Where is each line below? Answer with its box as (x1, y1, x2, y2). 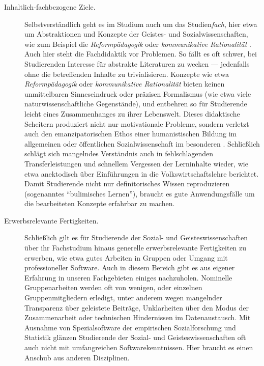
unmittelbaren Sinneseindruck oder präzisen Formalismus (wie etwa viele (24, 88, 251, 99)
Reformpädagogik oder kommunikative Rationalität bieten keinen (24, 78, 225, 89)
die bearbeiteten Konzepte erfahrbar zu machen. (24, 198, 175, 209)
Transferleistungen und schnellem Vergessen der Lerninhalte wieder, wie (24, 158, 248, 168)
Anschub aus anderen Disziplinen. (24, 352, 130, 362)
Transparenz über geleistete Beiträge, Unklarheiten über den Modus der (24, 302, 249, 313)
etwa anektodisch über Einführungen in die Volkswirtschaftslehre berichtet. (24, 168, 259, 179)
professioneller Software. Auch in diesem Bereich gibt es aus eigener (24, 262, 235, 273)
